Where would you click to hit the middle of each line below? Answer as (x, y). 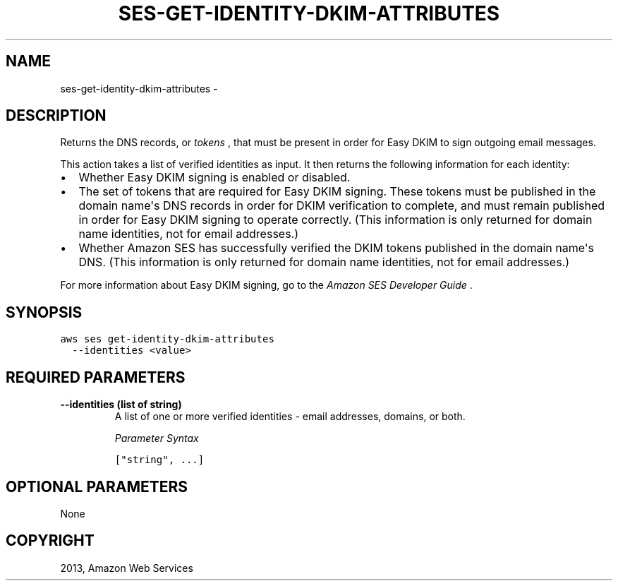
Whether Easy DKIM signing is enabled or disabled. (214, 178)
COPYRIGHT (50, 541)
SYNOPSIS (44, 312)
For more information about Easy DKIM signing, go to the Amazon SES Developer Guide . (266, 285)
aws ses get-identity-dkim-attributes (167, 339)
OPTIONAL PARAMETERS (97, 486)
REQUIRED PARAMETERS (96, 377)
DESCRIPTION (56, 116)
